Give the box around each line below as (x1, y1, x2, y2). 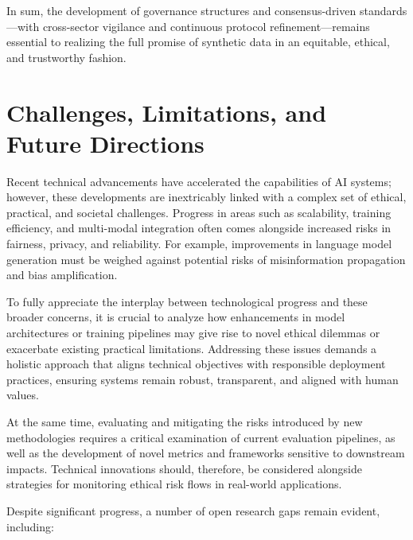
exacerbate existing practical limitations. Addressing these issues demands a (6, 340, 377, 356)
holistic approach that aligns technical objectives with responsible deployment (6, 355, 386, 372)
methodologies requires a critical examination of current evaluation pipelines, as (6, 429, 395, 445)
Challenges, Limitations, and (6, 95, 327, 128)
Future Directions (6, 126, 205, 159)
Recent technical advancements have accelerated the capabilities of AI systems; (6, 173, 392, 189)
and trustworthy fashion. (6, 49, 127, 65)
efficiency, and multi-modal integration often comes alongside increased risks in (6, 219, 392, 236)
